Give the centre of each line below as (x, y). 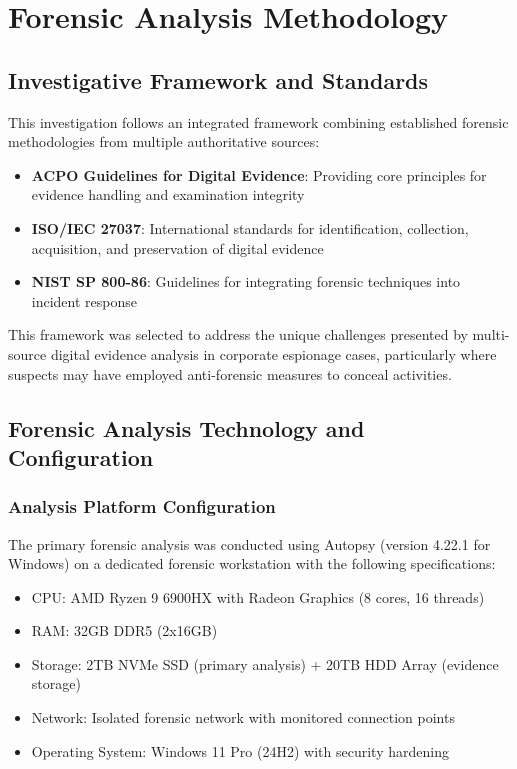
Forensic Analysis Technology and (186, 427)
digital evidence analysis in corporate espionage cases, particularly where (273, 353)
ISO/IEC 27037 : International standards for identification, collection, (250, 227)
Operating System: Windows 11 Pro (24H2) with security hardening (240, 750)
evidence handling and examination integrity (168, 194)
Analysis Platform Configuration (142, 506)
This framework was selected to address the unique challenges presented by (238, 334)
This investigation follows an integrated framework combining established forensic (258, 121)
